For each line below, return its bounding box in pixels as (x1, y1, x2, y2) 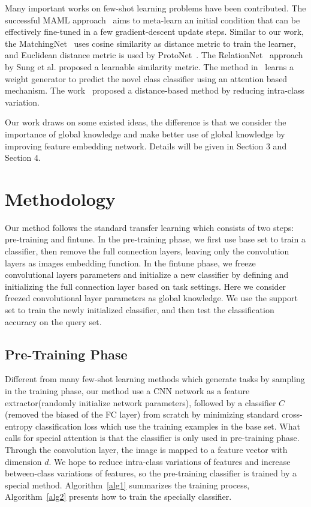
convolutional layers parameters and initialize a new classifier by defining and (5, 268, 289, 281)
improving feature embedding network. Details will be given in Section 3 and (5, 139, 287, 152)
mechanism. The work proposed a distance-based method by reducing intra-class (5, 84, 304, 97)
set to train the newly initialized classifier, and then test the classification (5, 304, 274, 316)
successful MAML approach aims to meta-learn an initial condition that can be (5, 13, 300, 26)
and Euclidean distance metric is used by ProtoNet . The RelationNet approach (5, 49, 303, 61)
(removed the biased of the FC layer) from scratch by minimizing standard (5, 408, 279, 421)
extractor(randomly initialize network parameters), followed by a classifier (5, 396, 276, 409)
